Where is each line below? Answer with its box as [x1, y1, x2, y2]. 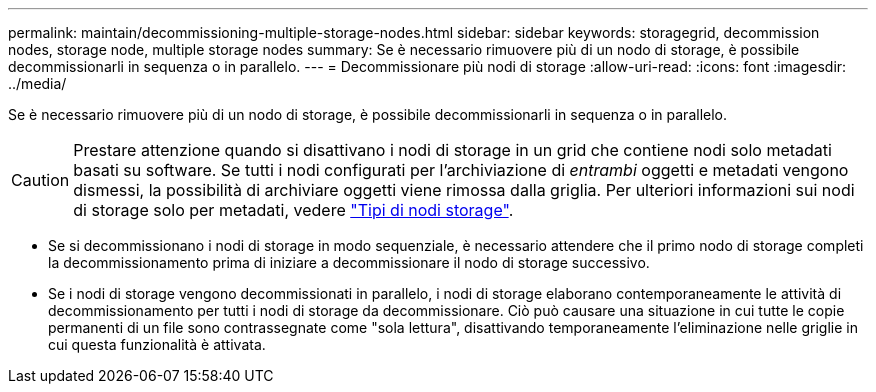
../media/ [8, 75, 67, 92]
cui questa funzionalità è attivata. [48, 336, 266, 353]
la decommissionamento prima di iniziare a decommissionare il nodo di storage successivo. [48, 254, 650, 271]
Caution [11, 170, 70, 190]
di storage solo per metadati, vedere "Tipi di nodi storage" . [73, 200, 514, 220]
